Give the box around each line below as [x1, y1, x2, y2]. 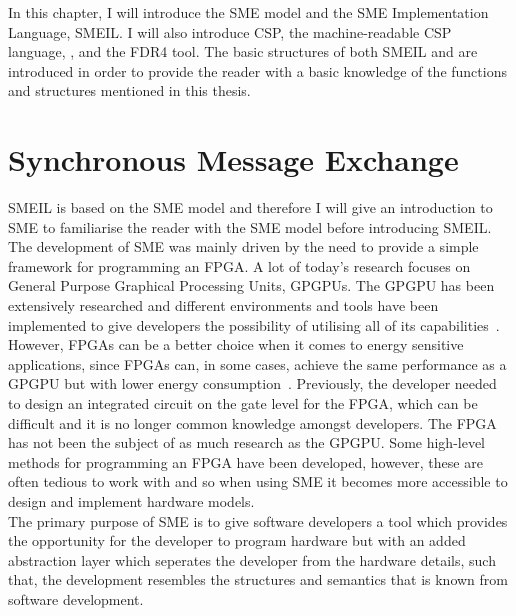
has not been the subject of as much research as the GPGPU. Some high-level [8, 432, 486, 453]
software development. [8, 588, 144, 609]
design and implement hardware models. [8, 491, 255, 511]
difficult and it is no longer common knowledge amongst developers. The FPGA [8, 412, 497, 433]
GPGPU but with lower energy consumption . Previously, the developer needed [8, 373, 497, 394]
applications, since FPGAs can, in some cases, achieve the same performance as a [8, 353, 507, 374]
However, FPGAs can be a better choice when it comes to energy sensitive [8, 334, 464, 355]
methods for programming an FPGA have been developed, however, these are [8, 451, 483, 472]
